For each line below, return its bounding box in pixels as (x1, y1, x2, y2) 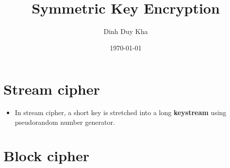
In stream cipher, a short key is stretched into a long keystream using (15, 107, 227, 118)
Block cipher (3, 145, 90, 165)
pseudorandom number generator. (15, 117, 115, 127)
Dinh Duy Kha (103, 26, 148, 36)
